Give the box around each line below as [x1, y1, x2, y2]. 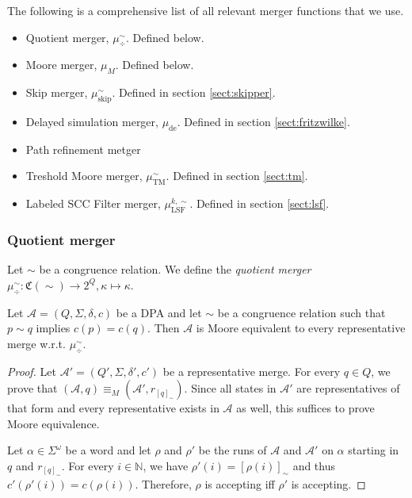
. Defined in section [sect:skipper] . [112, 84, 276, 101]
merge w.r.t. [7, 335, 66, 351]
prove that [7, 380, 58, 396]
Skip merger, [25, 84, 88, 101]
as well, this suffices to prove [236, 400, 375, 416]
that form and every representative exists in [7, 400, 219, 416]
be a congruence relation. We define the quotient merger [39, 261, 311, 278]
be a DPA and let [116, 304, 202, 320]
